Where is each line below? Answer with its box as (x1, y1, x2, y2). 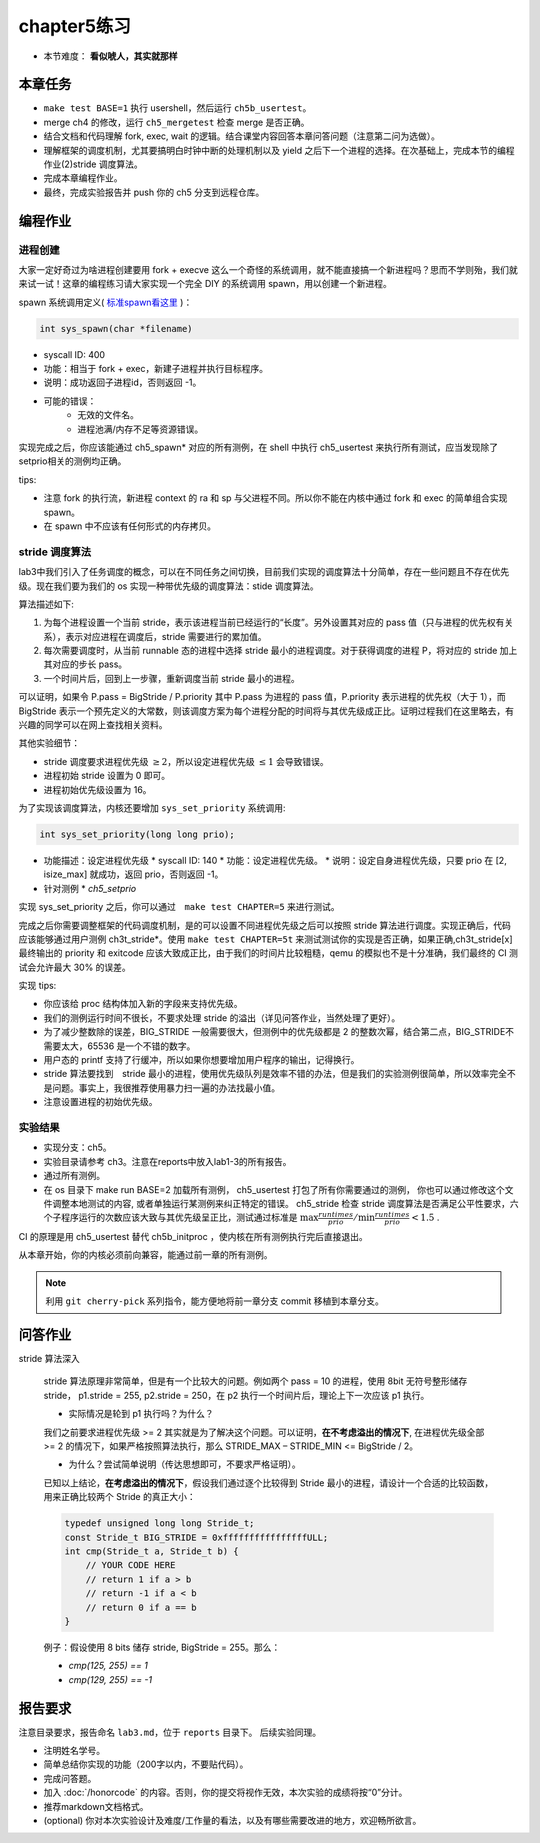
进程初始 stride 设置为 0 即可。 (43, 770, 171, 782)
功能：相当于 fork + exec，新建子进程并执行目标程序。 (43, 363, 269, 375)
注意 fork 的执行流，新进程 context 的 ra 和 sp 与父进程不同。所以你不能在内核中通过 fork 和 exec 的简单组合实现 (43, 492, 508, 504)
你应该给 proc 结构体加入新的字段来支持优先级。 (43, 998, 243, 1010)
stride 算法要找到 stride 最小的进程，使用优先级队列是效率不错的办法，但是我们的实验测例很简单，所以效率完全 (43, 1068, 507, 1080)
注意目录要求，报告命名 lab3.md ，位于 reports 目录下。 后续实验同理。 (18, 1726, 322, 1738)
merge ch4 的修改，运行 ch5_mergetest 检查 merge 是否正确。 (43, 116, 310, 128)
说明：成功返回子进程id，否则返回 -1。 (43, 376, 202, 389)
